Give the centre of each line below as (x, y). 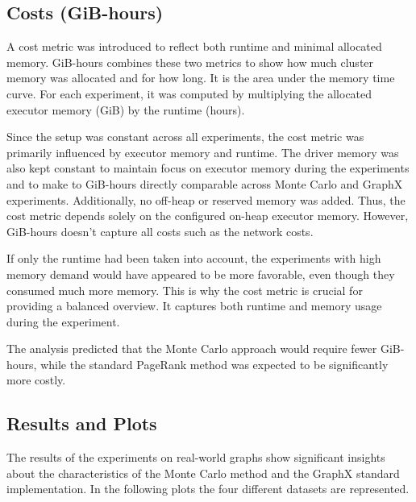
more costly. (36, 380)
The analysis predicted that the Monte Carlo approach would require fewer (192, 348)
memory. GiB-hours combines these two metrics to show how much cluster (190, 62)
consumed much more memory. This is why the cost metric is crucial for (185, 290)
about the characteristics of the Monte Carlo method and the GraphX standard (203, 473)
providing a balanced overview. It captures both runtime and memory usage (194, 306)
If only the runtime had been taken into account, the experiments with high (194, 258)
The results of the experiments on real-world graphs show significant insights (196, 457)
